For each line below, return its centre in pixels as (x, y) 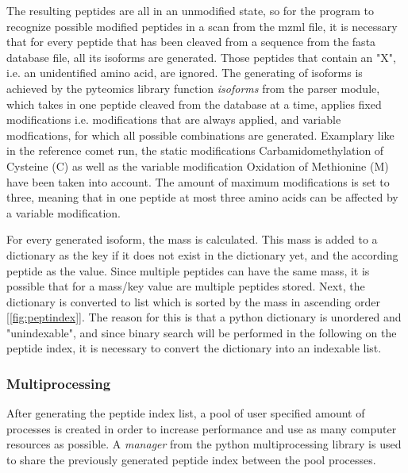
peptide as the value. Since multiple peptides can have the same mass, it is (188, 270)
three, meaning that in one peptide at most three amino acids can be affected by (202, 197)
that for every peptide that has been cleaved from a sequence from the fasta (191, 42)
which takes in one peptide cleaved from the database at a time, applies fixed (194, 104)
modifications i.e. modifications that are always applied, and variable (174, 119)
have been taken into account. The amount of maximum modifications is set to (198, 181)
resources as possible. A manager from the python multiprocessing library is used (204, 444)
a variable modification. (64, 212)
